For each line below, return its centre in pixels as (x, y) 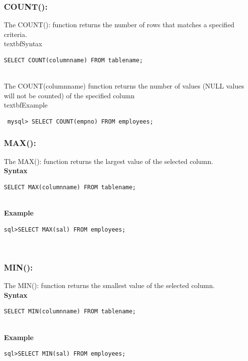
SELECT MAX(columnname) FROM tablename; (70, 187)
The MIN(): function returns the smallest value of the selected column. (109, 285)
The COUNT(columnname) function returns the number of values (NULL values (124, 86)
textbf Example (26, 105)
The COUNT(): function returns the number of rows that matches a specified (119, 25)
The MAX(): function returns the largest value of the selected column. (109, 161)
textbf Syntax (23, 44)
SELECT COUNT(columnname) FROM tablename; (74, 60)
